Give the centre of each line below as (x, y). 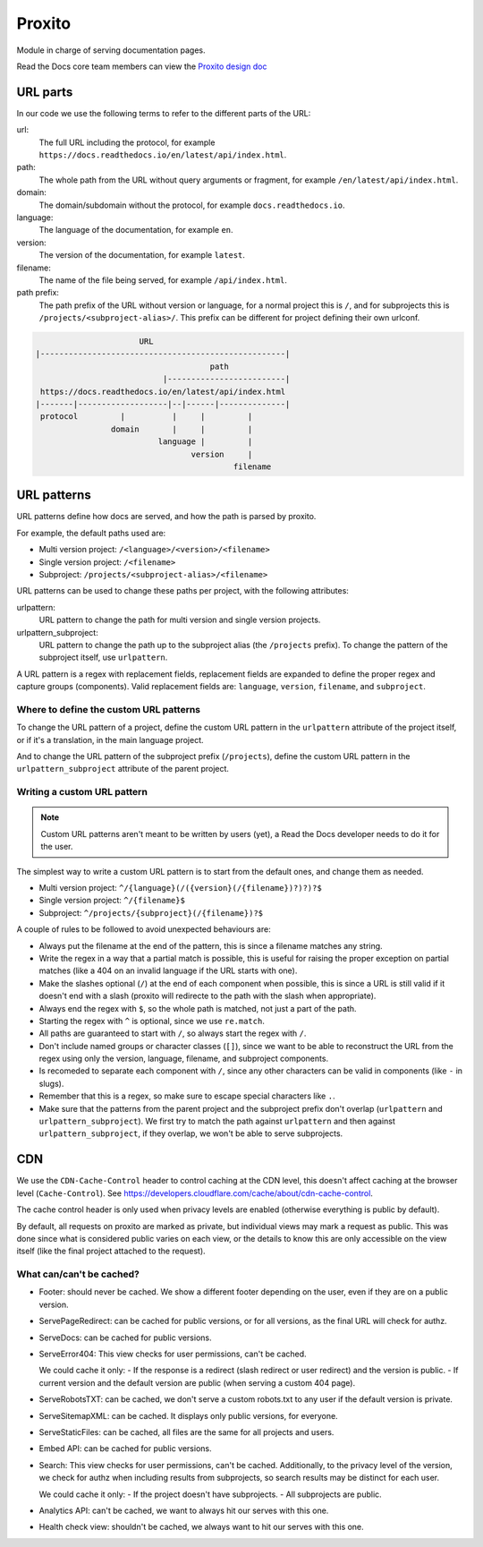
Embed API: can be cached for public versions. (125, 1449)
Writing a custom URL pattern (82, 792)
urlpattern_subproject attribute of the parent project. (123, 769)
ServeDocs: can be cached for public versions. (125, 1338)
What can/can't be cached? (78, 1274)
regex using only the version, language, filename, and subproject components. (184, 1059)
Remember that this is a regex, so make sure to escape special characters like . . (187, 1096)
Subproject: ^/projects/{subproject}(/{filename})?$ (151, 912)
